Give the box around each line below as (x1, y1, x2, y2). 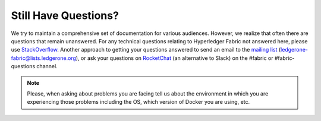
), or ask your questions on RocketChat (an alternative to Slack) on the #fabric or (75, 54, 273, 62)
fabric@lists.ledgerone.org (11, 54, 77, 62)
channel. (36, 63, 58, 70)
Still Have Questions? (11, 9, 119, 22)
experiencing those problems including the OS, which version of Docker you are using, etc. (27, 98, 250, 106)
